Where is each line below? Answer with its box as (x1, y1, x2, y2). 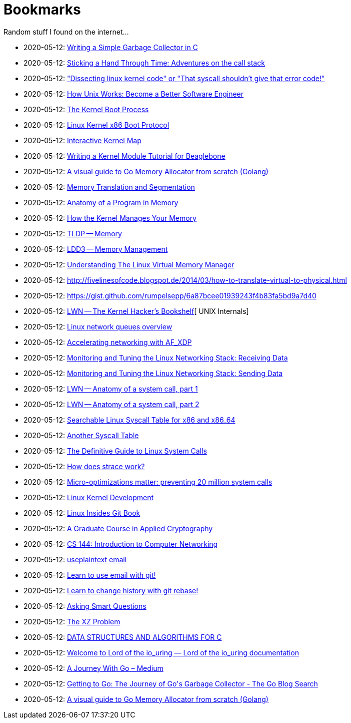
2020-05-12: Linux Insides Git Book (23, 508, 140, 517)
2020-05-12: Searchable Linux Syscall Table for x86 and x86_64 (23, 415, 235, 424)
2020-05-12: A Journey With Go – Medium (23, 663, 163, 672)
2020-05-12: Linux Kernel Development (23, 493, 154, 502)
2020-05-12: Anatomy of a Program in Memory (23, 198, 178, 207)
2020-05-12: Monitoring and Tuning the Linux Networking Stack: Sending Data (23, 369, 283, 378)
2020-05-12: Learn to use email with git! (23, 570, 156, 579)
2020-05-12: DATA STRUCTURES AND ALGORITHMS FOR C (23, 632, 222, 641)
